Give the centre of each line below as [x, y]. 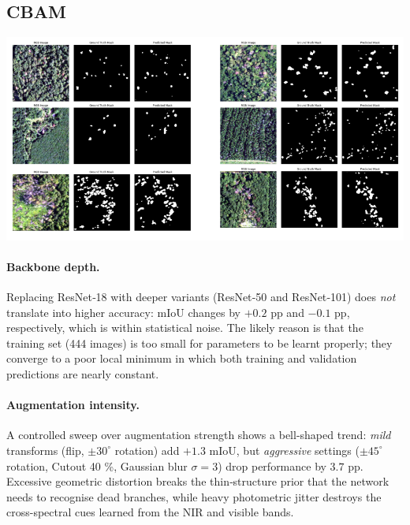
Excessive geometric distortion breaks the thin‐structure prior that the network [198, 481]
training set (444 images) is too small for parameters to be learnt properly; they [199, 343]
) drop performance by [272, 465]
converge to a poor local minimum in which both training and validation [182, 358]
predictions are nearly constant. [83, 373]
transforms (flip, [45, 450]
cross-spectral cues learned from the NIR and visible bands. [150, 512]
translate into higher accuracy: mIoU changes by [123, 312]
